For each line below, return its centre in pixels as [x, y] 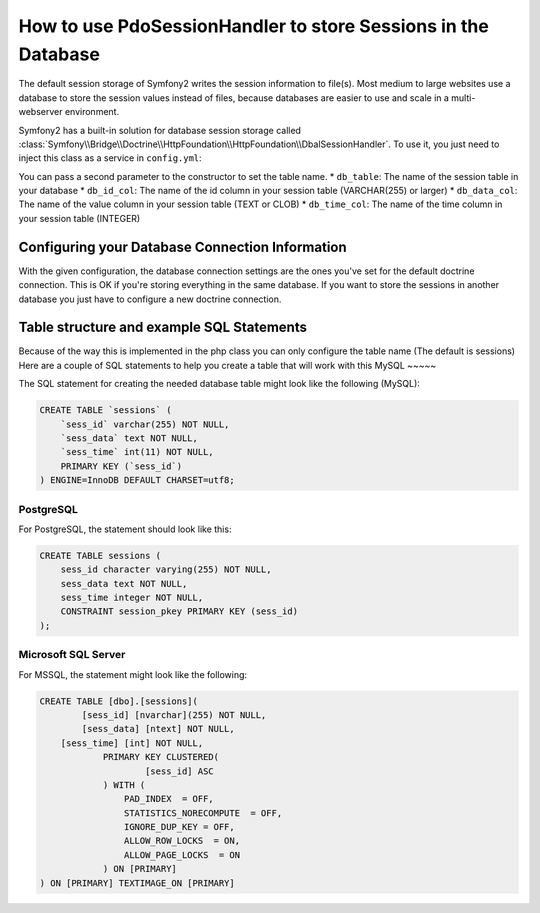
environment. [92, 112]
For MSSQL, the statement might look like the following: [133, 674]
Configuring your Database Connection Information [182, 246]
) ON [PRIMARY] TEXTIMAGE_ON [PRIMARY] [137, 883]
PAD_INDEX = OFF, [168, 799]
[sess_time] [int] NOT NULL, [132, 743]
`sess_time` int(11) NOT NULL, [137, 452]
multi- [463, 97]
